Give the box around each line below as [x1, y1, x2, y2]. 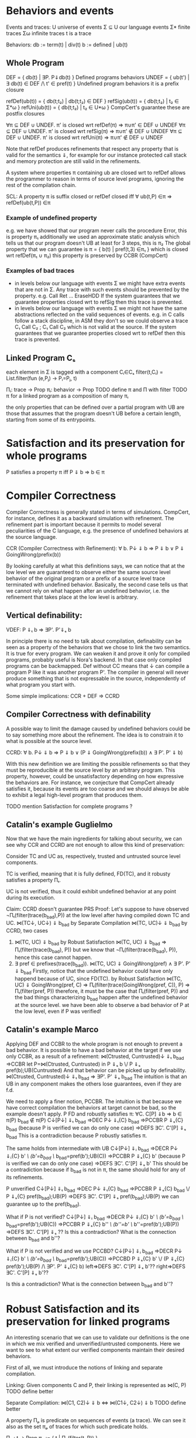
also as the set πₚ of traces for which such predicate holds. [6, 1423, 149, 1430]
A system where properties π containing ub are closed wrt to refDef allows [6, 169, 186, 176]
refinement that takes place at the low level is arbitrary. [6, 593, 139, 601]
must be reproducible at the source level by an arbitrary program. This [6, 767, 176, 774]
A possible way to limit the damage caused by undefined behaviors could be [6, 725, 191, 732]
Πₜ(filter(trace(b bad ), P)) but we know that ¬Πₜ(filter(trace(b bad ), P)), [14, 946, 178, 954]
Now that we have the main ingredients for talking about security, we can [6, 835, 183, 842]
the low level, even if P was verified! [14, 1008, 101, 1015]
